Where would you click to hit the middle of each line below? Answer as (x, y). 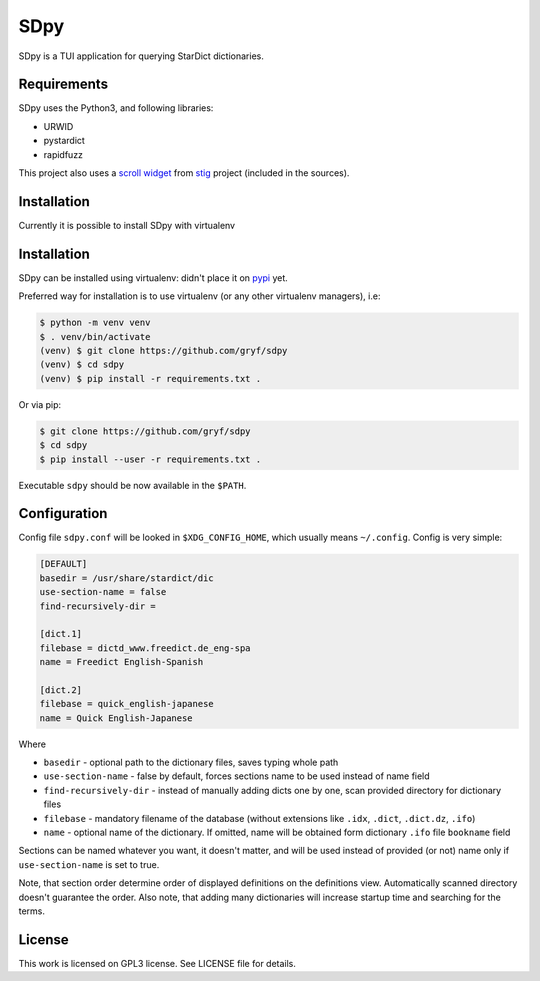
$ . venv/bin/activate (95, 336)
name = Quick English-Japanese (116, 718)
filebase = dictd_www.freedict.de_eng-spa (145, 648)
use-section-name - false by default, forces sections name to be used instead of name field (236, 776)
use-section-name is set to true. (89, 864)
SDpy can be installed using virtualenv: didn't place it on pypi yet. (153, 277)
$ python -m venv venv (95, 323)
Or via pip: (40, 404)
